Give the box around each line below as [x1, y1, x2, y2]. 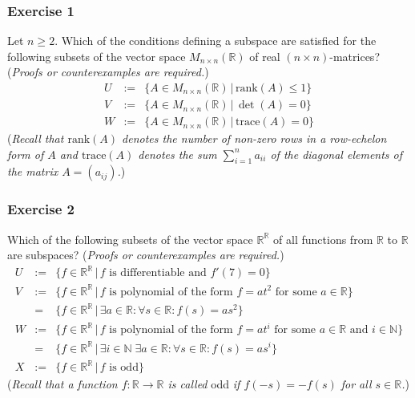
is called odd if [167, 376, 240, 392]
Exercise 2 [7, 199, 75, 219]
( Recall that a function [7, 376, 118, 392]
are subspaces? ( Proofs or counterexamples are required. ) [7, 246, 284, 263]
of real [249, 47, 280, 64]
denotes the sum [138, 145, 217, 162]
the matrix [7, 163, 58, 180]
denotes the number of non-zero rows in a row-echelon [122, 130, 387, 147]
